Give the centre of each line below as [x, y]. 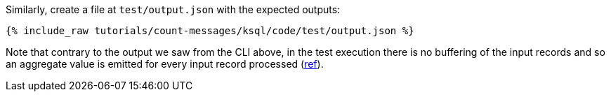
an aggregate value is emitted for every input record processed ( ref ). [165, 64]
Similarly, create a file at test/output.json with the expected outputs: [173, 9]
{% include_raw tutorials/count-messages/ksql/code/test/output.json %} [210, 31]
